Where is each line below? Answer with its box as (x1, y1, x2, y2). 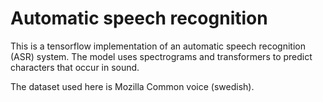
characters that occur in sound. (10, 61, 140, 73)
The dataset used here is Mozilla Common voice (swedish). (10, 80, 255, 92)
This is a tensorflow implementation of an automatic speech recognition (10, 40, 306, 52)
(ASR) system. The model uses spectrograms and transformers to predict (10, 50, 313, 62)
